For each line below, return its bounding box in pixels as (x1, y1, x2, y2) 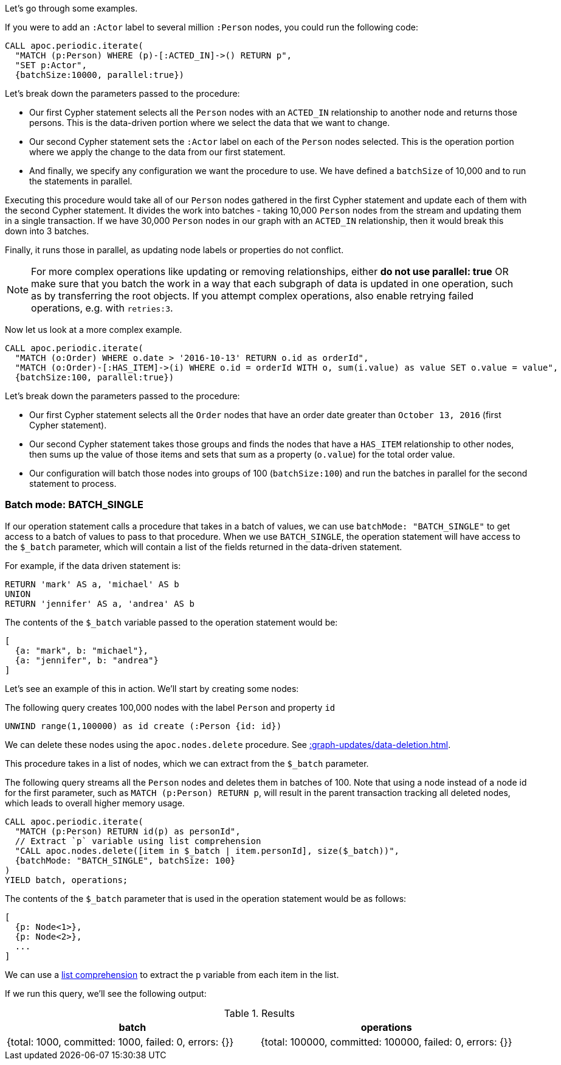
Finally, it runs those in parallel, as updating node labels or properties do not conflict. (5, 245, 344, 255)
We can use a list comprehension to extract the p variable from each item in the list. (5, 969, 339, 980)
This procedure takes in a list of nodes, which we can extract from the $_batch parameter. (5, 758, 369, 769)
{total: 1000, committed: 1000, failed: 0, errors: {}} (7, 1035, 234, 1048)
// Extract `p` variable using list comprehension (15, 836, 261, 846)
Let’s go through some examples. (5, 3, 138, 13)
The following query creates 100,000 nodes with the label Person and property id (5, 702, 336, 713)
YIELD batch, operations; (5, 875, 128, 885)
